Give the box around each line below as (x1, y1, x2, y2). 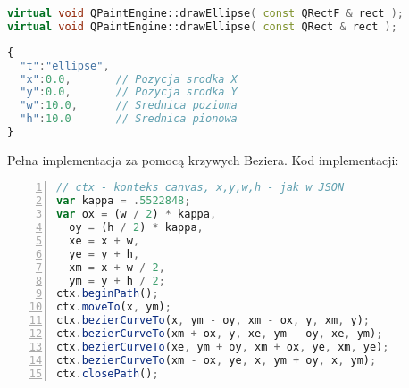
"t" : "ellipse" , (20, 59, 110, 72)
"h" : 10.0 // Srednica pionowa (20, 112, 238, 126)
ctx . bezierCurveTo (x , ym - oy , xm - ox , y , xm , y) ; (56, 314, 370, 327)
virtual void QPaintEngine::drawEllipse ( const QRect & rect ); (7, 20, 397, 33)
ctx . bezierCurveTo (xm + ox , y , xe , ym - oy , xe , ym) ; (56, 327, 383, 341)
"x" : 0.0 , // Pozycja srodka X (20, 72, 238, 86)
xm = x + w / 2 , (69, 260, 165, 274)
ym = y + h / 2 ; (69, 274, 165, 287)
